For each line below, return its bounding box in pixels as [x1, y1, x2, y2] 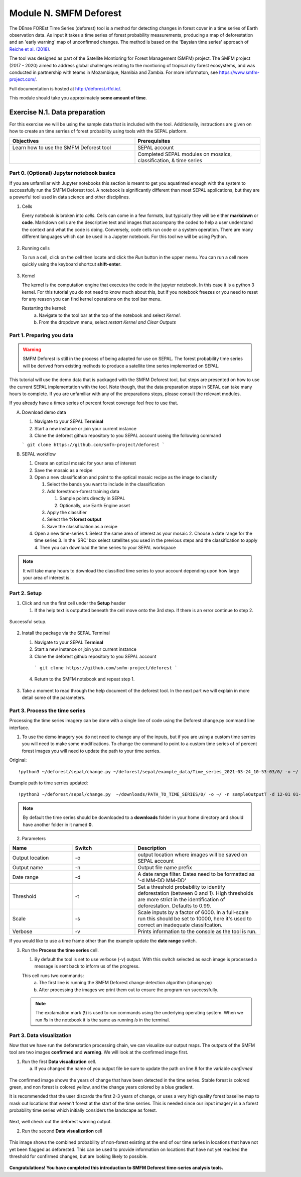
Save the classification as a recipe [47, 523, 118, 529]
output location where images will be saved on [137, 851, 248, 858]
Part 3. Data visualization [9, 1032, 72, 1039]
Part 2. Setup [9, 590, 42, 597]
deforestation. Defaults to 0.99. [137, 902, 212, 909]
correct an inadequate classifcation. [137, 921, 223, 928]
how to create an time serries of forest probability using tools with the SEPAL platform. [9, 128, 188, 134]
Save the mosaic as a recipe [34, 467, 93, 473]
